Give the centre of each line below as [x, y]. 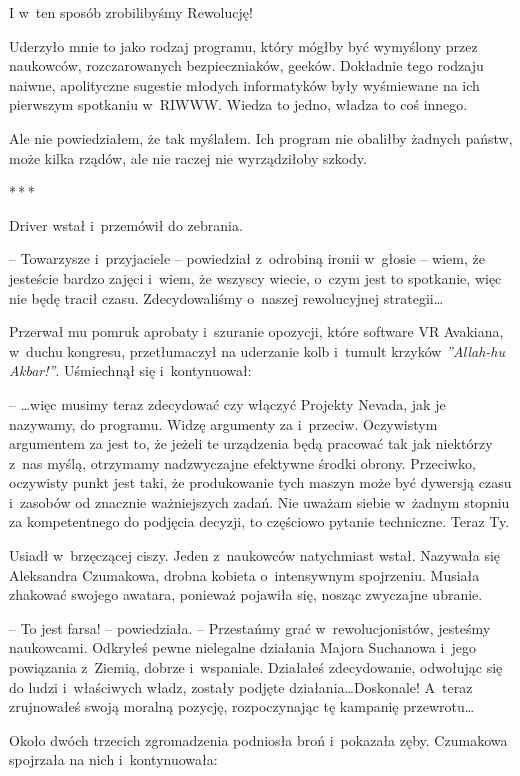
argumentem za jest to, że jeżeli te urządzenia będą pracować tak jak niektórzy [251, 443]
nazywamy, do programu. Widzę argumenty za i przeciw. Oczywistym [223, 423]
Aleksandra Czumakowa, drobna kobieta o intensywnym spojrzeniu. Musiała [244, 574]
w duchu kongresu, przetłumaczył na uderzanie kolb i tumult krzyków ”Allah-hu [257, 350]
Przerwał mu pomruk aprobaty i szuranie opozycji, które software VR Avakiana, [256, 331]
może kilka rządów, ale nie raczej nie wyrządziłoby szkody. [188, 157]
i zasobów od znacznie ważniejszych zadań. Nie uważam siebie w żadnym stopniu [259, 501]
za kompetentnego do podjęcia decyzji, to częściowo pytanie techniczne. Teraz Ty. [259, 521]
